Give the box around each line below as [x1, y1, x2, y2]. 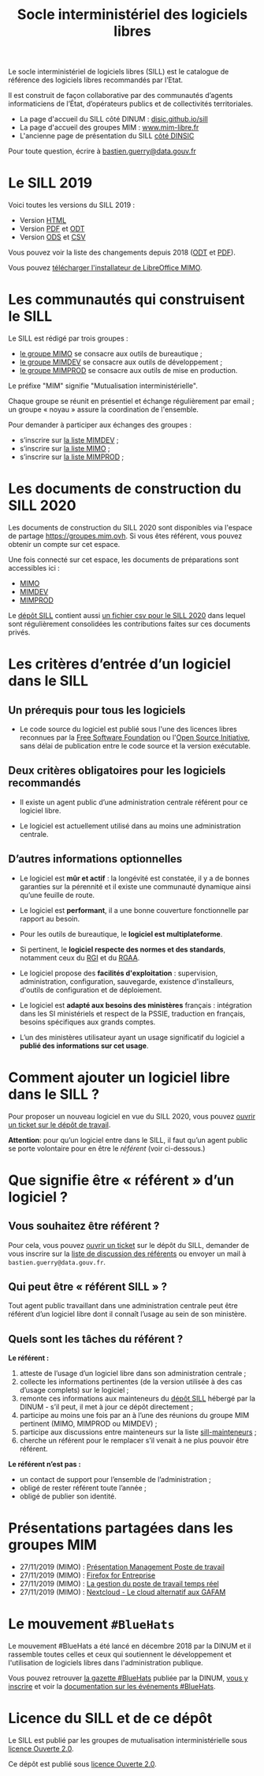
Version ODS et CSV [19, 232, 86, 242]
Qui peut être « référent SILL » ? [8, 1280, 168, 1293]
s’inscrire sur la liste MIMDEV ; [19, 436, 120, 445]
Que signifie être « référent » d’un [8, 1171, 235, 1189]
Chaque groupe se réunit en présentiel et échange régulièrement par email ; [8, 397, 255, 406]
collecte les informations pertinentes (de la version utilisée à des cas [19, 1377, 243, 1386]
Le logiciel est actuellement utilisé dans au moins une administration [19, 820, 241, 831]
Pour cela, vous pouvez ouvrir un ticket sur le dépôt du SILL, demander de [8, 1240, 250, 1250]
